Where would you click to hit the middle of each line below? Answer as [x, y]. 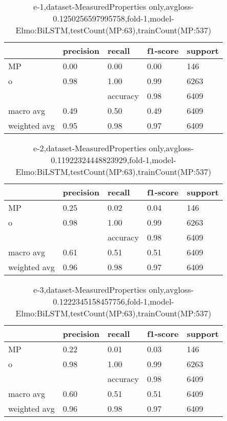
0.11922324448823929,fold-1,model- [114, 160]
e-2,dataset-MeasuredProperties [90, 148]
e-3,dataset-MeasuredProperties [90, 289]
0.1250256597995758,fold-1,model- [114, 18]
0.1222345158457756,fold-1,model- [114, 301]
